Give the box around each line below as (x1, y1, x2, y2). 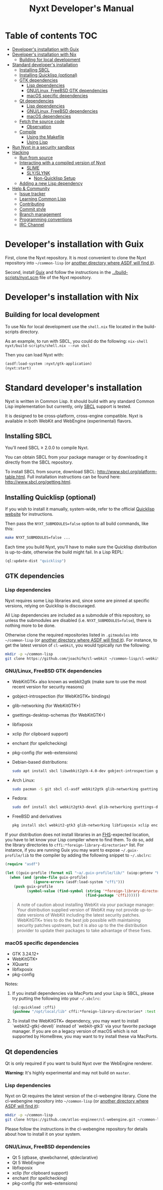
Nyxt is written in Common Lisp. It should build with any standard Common (5, 398, 155, 404)
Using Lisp (26, 139, 48, 145)
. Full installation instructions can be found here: (25, 474, 121, 480)
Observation (26, 123, 52, 129)
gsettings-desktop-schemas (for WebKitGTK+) (12, 712, 106, 718)
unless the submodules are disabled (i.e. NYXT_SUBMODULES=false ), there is (5, 617, 152, 623)
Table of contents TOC (5, 30, 98, 41)
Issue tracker (19, 190, 46, 197)
